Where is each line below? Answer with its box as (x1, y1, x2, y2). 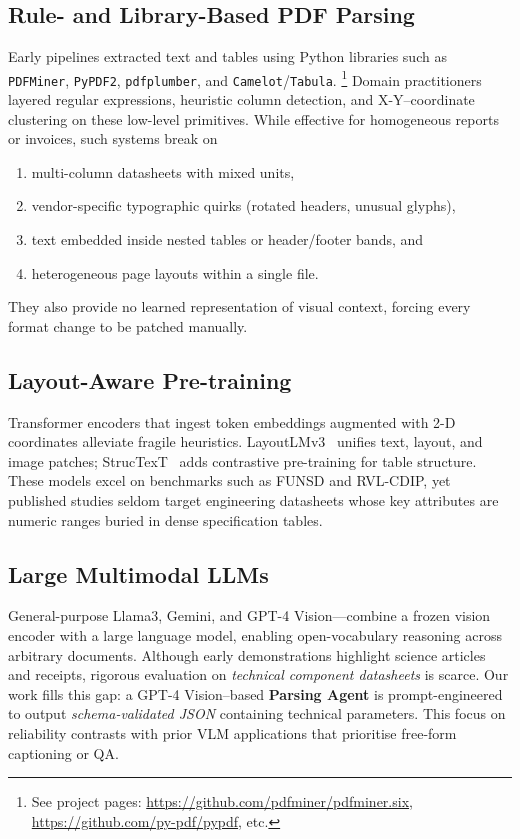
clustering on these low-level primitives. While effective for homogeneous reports (8, 108, 499, 129)
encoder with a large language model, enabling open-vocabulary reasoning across (8, 625, 502, 646)
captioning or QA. (8, 742, 119, 763)
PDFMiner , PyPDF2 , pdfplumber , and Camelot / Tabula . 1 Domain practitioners (8, 66, 482, 90)
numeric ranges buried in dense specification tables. (8, 509, 323, 530)
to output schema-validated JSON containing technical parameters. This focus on (8, 703, 506, 724)
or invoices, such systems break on (8, 128, 218, 149)
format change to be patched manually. (8, 315, 248, 336)
